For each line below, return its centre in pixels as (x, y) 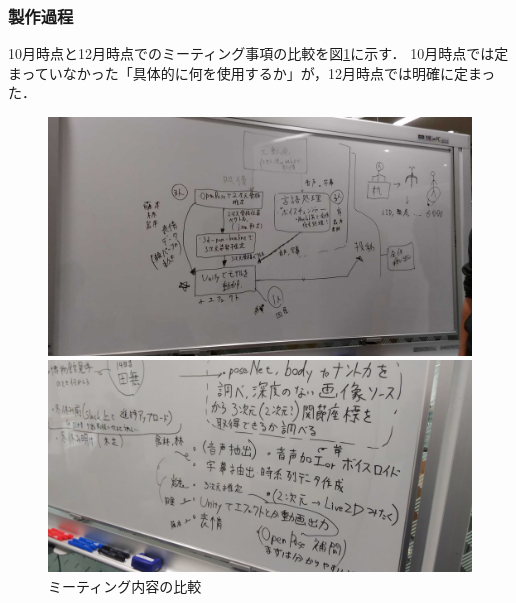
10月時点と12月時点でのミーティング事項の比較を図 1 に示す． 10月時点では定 (258, 53)
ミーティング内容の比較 (125, 585)
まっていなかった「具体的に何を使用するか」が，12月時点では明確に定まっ (252, 72)
